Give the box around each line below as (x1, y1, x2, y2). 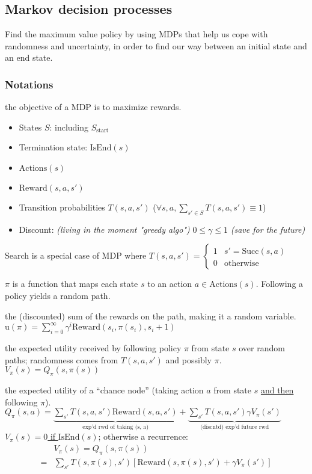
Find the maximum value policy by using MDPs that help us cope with (5, 28, 268, 40)
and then (260, 384, 294, 396)
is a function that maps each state (12, 277, 138, 290)
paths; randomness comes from (5, 353, 118, 366)
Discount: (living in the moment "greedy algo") (19, 223, 190, 235)
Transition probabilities (19, 200, 105, 213)
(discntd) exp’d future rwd (200, 423, 269, 430)
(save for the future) (230, 223, 305, 235)
